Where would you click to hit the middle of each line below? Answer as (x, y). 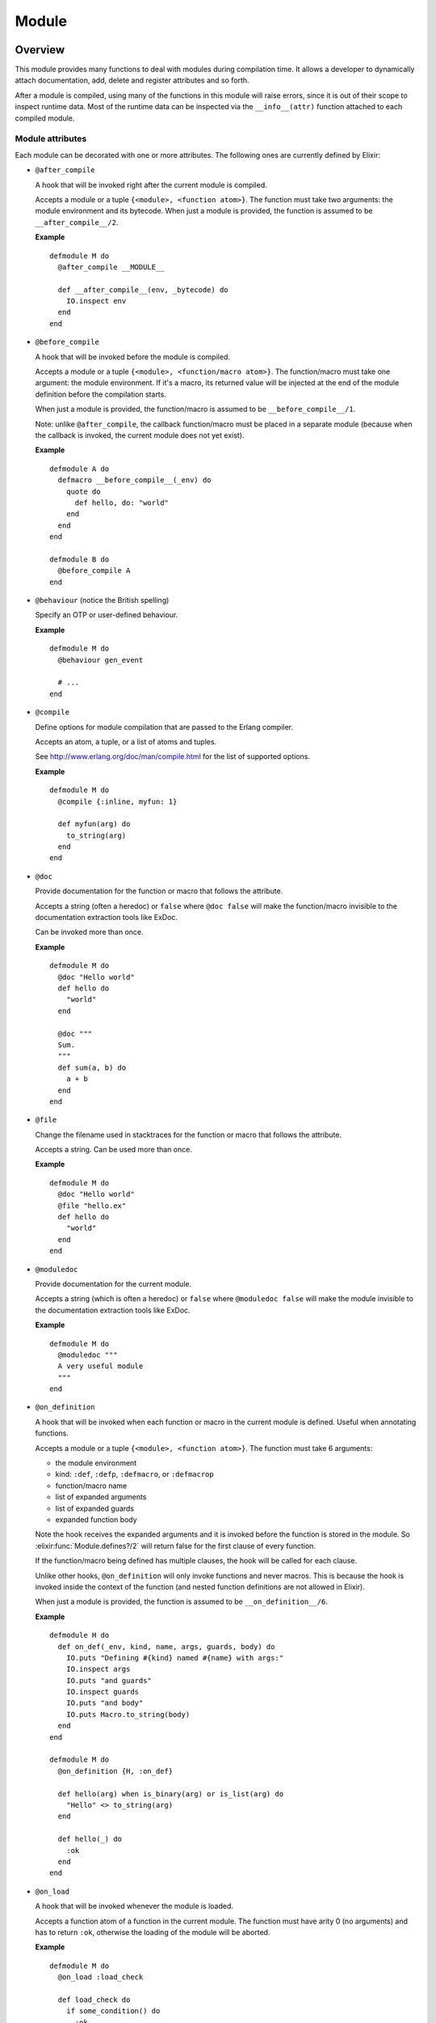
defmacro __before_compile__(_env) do (134, 480)
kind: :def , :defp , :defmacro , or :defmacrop (134, 1474)
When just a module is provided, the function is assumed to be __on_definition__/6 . (182, 1601)
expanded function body (96, 1520)
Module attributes (51, 139)
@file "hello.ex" (92, 1205)
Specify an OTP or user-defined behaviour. (107, 615)
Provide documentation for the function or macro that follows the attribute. (159, 891)
